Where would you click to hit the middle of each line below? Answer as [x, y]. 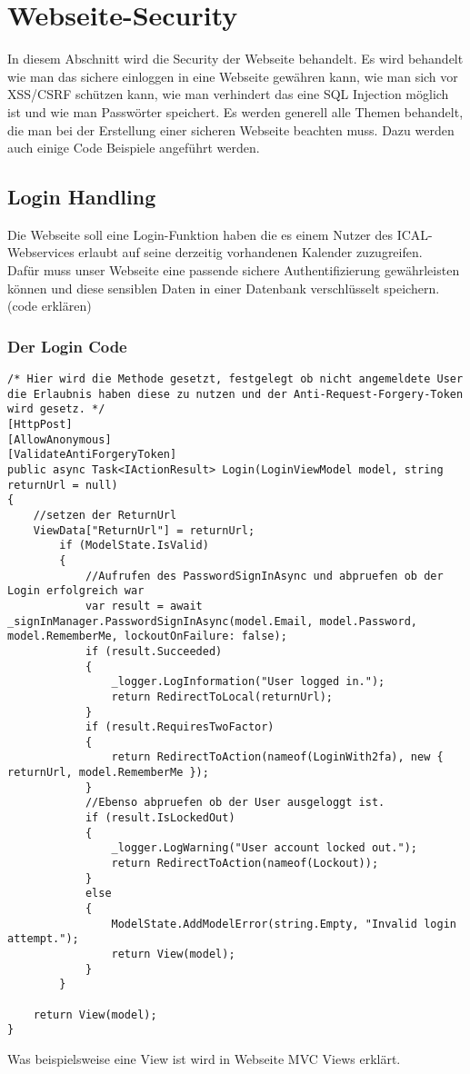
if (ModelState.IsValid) [134, 546]
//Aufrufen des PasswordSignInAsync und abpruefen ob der [264, 576]
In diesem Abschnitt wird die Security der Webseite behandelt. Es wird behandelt [235, 59]
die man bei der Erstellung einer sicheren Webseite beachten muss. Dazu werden [231, 129]
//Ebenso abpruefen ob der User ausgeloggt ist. [235, 803]
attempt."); [43, 939]
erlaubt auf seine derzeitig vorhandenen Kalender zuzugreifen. [250, 252]
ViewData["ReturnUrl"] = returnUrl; [144, 530]
